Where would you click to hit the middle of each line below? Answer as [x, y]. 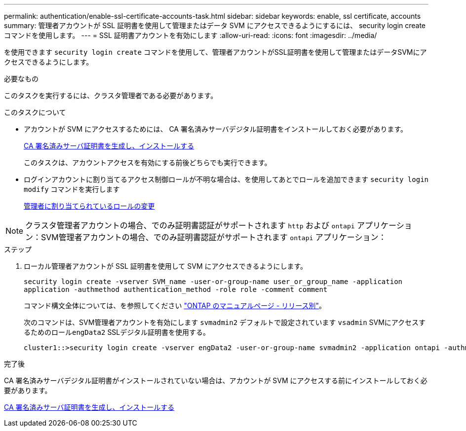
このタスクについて [35, 112]
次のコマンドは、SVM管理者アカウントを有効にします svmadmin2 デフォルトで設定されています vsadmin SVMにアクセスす [225, 322]
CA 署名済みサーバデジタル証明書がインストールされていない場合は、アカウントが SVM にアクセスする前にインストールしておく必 [216, 380]
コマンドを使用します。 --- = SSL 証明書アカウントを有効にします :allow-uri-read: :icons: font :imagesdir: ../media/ [191, 35]
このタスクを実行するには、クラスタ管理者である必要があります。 [111, 95]
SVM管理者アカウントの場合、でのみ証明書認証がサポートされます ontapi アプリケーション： [214, 237]
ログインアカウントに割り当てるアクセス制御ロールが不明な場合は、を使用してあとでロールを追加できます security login [226, 179]
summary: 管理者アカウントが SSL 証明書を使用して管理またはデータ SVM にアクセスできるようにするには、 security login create [215, 25]
